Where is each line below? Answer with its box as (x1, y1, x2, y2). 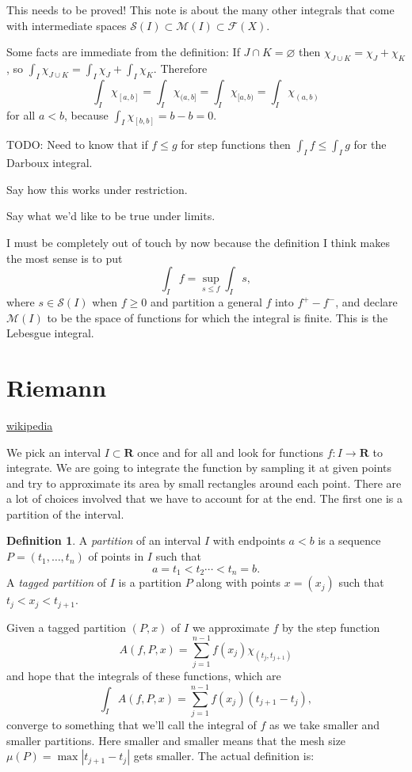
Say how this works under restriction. (6, 181, 188, 197)
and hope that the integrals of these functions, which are (6, 667, 281, 684)
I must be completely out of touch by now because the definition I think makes (6, 234, 390, 251)
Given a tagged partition (6, 618, 127, 635)
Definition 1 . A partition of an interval (6, 532, 201, 549)
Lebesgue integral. (6, 325, 94, 341)
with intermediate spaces (6, 17, 127, 33)
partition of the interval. (6, 505, 124, 522)
